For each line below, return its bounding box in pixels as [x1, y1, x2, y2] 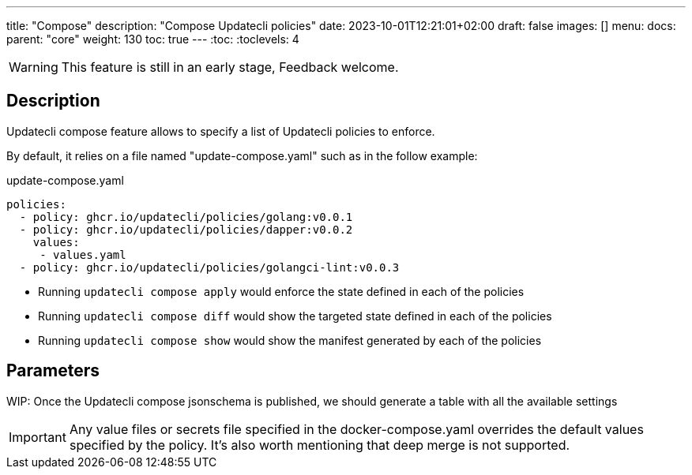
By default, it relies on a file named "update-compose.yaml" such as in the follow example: [6, 148, 478, 163]
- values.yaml [39, 248, 126, 261]
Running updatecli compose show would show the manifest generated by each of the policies [38, 333, 542, 347]
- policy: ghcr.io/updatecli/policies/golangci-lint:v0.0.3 [19, 260, 400, 274]
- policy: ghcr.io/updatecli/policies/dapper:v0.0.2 [19, 223, 353, 236]
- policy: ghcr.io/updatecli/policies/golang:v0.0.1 [19, 210, 353, 223]
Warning [9, 59, 58, 75]
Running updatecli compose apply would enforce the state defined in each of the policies [38, 284, 525, 298]
